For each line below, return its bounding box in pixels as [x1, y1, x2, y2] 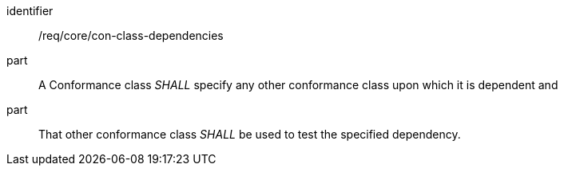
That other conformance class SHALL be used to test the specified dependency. [38, 127, 461, 141]
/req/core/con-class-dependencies [38, 29, 224, 42]
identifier [6, 4, 54, 18]
